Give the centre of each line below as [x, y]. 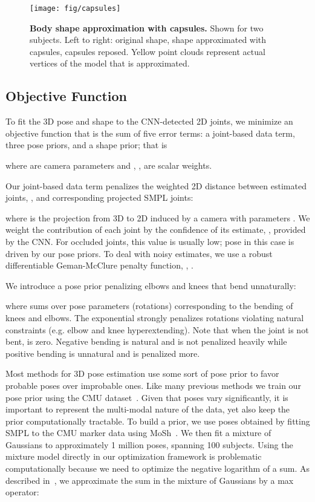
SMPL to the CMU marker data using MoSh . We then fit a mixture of [138, 433]
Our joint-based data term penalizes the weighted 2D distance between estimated [156, 185]
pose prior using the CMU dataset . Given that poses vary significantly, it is [147, 397]
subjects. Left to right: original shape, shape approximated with [148, 40]
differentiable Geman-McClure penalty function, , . [99, 265]
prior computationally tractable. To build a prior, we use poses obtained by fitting [158, 421]
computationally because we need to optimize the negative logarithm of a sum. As [158, 468]
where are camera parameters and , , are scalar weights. [109, 165]
